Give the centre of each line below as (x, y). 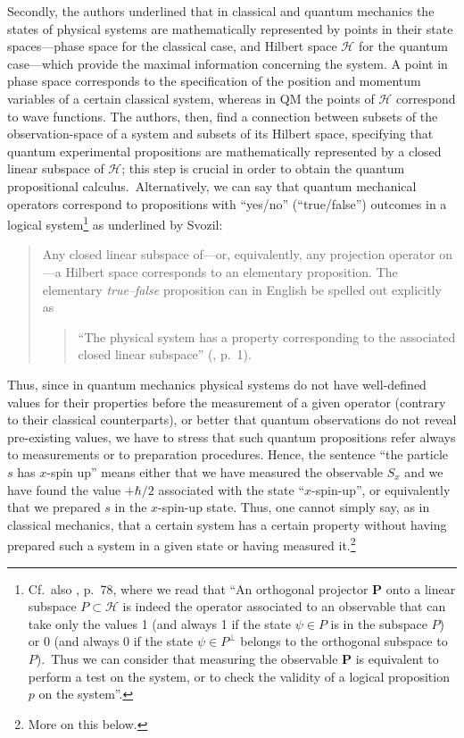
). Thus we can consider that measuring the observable (187, 658)
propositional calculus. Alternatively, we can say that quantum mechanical (212, 185)
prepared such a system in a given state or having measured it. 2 (182, 544)
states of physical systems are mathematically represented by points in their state (230, 28)
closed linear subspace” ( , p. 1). (165, 354)
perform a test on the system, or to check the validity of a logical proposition (239, 676)
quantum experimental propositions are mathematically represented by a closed (224, 151)
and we (424, 471)
